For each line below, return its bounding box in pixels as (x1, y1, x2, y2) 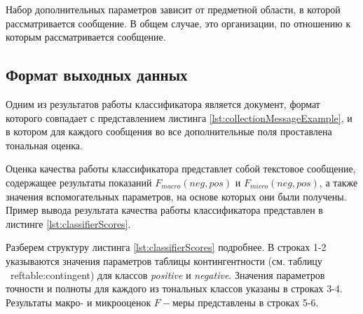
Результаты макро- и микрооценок (6, 294, 151, 309)
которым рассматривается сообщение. (6, 29, 166, 44)
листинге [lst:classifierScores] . (6, 216, 131, 231)
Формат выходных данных (6, 64, 188, 86)
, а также (319, 175, 358, 189)
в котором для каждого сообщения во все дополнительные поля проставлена (6, 124, 332, 139)
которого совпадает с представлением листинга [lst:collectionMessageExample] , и (6, 110, 352, 125)
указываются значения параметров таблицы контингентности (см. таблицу (6, 253, 322, 268)
